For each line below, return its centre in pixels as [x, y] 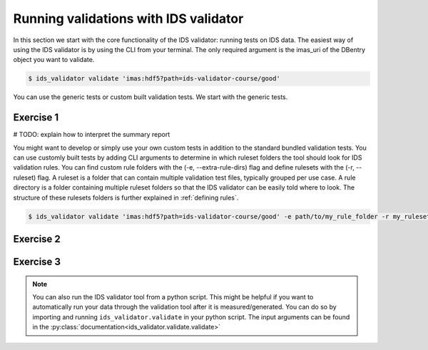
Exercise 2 [37, 239]
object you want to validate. [54, 60]
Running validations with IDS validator [128, 19]
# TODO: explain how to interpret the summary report [92, 135]
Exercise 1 [36, 118]
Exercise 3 [37, 261]
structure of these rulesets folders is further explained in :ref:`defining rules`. [126, 197]
